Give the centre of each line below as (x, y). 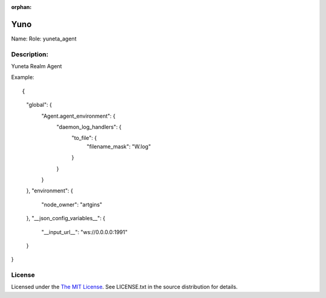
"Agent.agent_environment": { (78, 116)
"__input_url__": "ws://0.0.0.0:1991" (85, 232)
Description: (30, 54)
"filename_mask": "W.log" (119, 146)
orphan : (21, 7)
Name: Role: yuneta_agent (44, 39)
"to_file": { (84, 138)
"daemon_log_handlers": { (89, 127)
